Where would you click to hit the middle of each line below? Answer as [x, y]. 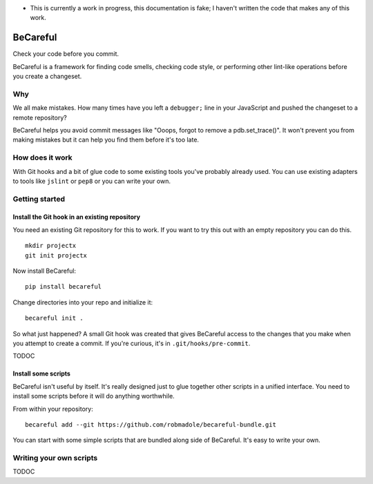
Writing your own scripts [55, 458]
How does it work [42, 157]
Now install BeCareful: [44, 271]
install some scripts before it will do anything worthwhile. [94, 396]
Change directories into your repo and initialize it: [83, 302]
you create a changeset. [47, 77]
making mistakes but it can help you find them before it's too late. [106, 140]
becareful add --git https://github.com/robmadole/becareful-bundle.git [151, 424]
